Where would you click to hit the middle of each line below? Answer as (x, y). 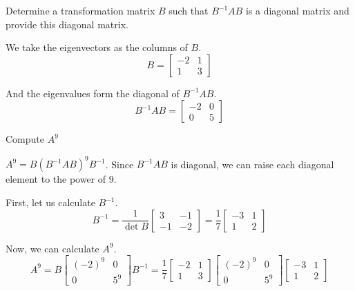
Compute (25, 139)
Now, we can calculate (52, 248)
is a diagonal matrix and (297, 10)
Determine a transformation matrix (80, 10)
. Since (119, 164)
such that (189, 10)
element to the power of (56, 179)
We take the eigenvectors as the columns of (97, 47)
